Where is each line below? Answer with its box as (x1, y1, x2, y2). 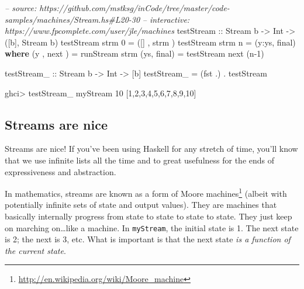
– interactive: (142, 13, 190, 25)
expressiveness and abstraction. (5, 165, 116, 177)
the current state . (5, 244, 66, 256)
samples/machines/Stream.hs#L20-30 (5, 13, 140, 25)
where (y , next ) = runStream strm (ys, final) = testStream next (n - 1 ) (5, 47, 264, 60)
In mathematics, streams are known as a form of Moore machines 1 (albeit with (5, 186, 287, 199)
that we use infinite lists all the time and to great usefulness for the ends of (5, 154, 275, 166)
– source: (5, 2, 37, 13)
